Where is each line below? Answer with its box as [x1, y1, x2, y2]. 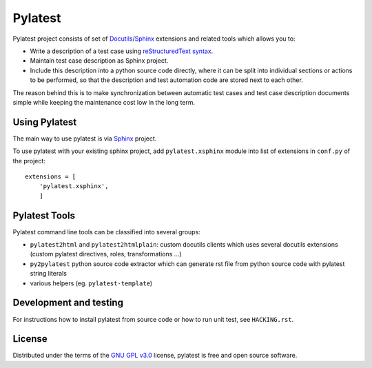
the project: [12, 156, 46, 165]
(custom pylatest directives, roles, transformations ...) [30, 250, 182, 258]
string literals [30, 269, 67, 278]
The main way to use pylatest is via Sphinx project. [12, 134, 157, 143]
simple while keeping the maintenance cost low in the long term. [12, 98, 196, 106]
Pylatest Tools [12, 209, 76, 221]
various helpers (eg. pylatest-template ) [30, 279, 153, 287]
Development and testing [12, 297, 124, 309]
